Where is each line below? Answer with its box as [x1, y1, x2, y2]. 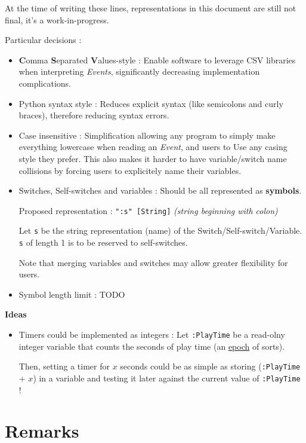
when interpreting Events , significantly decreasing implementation [18, 65, 260, 78]
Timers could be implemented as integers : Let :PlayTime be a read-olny [18, 328, 285, 341]
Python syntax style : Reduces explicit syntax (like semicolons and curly [18, 97, 283, 109]
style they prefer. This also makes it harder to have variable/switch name [18, 152, 287, 164]
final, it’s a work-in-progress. [5, 13, 109, 26]
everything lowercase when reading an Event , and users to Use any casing [18, 140, 288, 153]
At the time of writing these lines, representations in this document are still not [5, 2, 296, 14]
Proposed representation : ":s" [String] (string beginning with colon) [18, 204, 278, 216]
